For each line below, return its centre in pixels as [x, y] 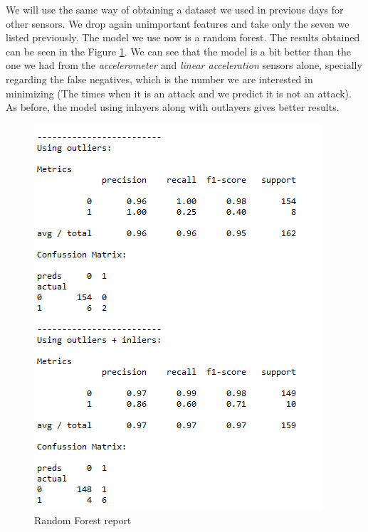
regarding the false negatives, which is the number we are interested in [159, 79]
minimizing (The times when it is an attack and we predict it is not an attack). [179, 93]
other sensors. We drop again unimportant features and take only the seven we [178, 23]
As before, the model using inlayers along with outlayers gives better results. [173, 107]
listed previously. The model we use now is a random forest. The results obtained [183, 37]
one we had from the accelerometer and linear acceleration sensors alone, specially [184, 65]
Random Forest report [83, 520]
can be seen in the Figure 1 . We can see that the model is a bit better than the [179, 51]
